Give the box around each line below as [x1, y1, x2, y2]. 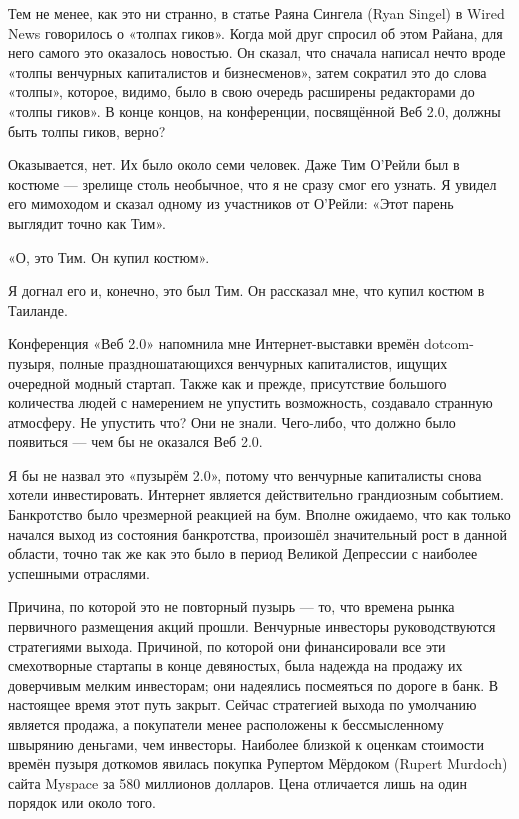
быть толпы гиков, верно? [8, 120, 166, 141]
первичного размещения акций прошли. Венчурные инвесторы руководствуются [8, 616, 496, 637]
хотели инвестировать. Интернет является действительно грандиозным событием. [8, 484, 504, 505]
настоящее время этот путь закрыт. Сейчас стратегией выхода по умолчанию [8, 694, 477, 715]
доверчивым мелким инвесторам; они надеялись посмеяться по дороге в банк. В [8, 674, 499, 695]
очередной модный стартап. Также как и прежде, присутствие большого [8, 372, 447, 393]
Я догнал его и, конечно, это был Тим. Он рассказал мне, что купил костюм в [8, 280, 485, 301]
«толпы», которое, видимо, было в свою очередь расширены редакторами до [8, 81, 475, 102]
